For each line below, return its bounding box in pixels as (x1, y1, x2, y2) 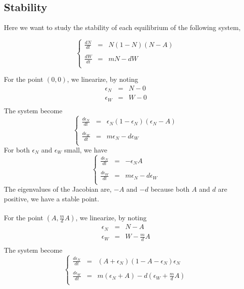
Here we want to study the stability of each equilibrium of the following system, (4, 22, 241, 32)
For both (4, 145, 30, 155)
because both (151, 184, 190, 194)
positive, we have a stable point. (4, 193, 99, 203)
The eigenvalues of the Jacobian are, (4, 184, 112, 194)
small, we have (64, 145, 107, 155)
